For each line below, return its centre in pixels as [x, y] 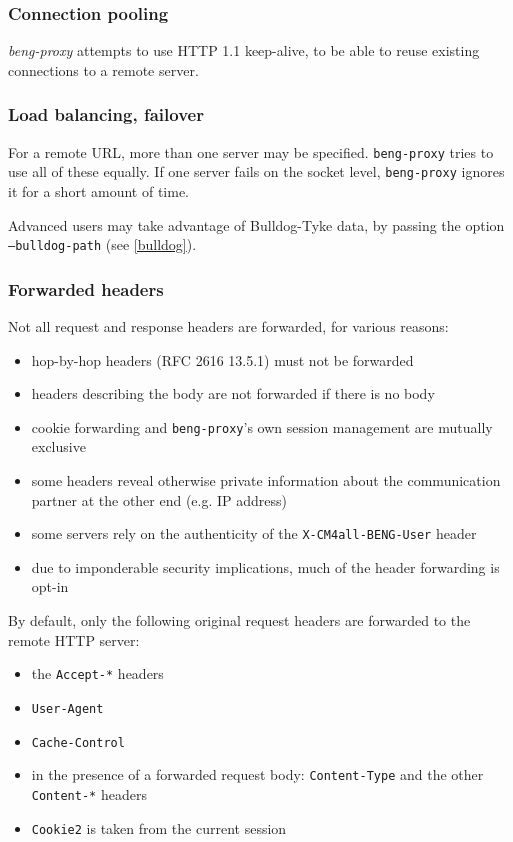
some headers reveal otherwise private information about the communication [266, 480]
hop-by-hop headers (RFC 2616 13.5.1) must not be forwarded [222, 359]
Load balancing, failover [106, 114]
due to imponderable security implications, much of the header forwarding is [265, 566]
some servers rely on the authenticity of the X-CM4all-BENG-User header [254, 533]
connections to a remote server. [103, 69]
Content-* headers [89, 793]
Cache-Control [78, 742]
